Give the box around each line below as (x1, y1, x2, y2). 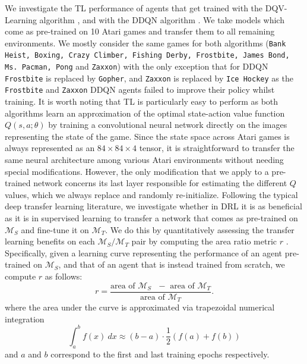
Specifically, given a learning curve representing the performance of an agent (5, 246, 282, 259)
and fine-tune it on (21, 223, 89, 236)
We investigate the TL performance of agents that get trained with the (5, 2, 263, 14)
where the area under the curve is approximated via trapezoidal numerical (5, 301, 275, 313)
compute (5, 269, 36, 282)
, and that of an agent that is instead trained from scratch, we (58, 258, 285, 271)
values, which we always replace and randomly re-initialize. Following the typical (5, 188, 298, 200)
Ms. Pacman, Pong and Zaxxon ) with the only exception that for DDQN (5, 60, 268, 73)
